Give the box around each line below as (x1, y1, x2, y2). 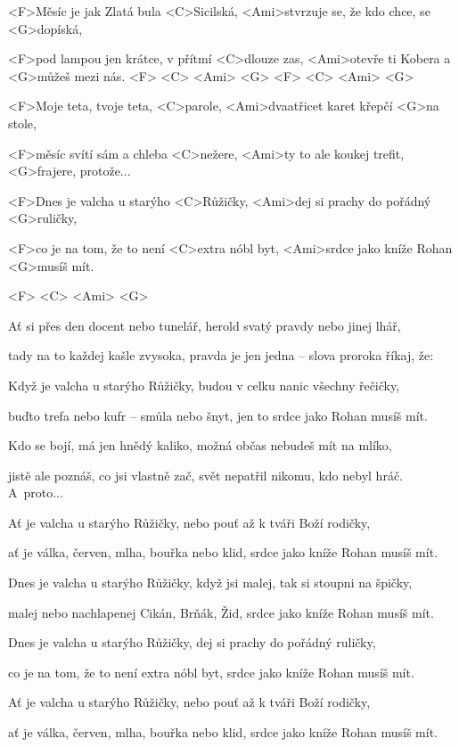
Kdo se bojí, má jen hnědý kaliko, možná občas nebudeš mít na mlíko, (8, 436, 392, 455)
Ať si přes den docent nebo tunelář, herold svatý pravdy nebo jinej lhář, (8, 316, 401, 334)
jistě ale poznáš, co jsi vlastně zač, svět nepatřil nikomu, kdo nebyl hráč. (8, 465, 404, 484)
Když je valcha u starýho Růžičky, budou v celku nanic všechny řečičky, (8, 375, 400, 394)
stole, (8, 113, 37, 132)
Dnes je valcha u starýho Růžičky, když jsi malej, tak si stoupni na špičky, (8, 573, 413, 592)
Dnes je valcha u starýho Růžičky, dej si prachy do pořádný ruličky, (8, 633, 376, 652)
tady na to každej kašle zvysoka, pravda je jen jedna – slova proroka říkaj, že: (8, 346, 434, 365)
